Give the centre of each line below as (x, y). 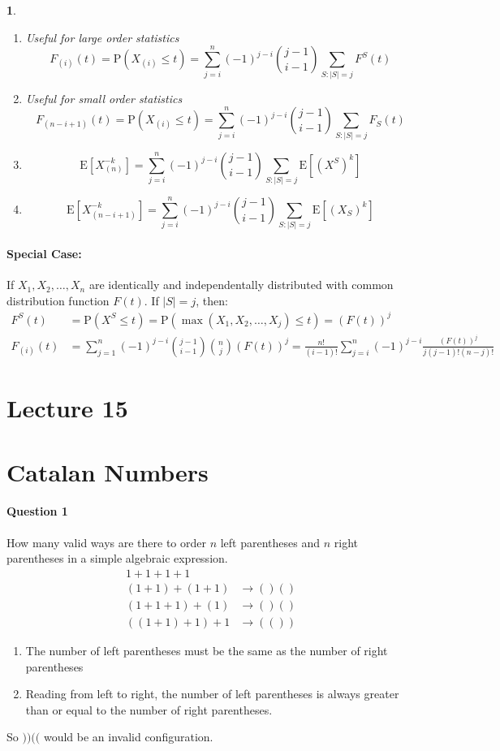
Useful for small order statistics (104, 98)
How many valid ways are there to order (106, 542)
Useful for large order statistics (102, 37)
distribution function (58, 300)
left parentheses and (270, 542)
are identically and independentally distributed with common (241, 285)
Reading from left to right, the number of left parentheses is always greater (212, 694)
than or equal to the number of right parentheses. (149, 709)
